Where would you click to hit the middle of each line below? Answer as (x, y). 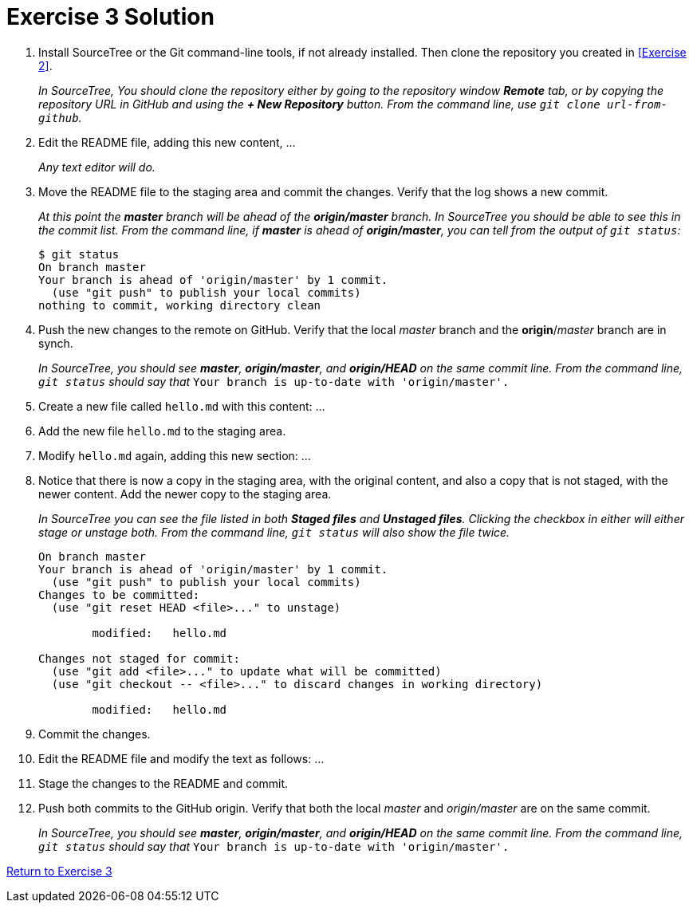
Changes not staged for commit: (139, 658)
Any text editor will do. (97, 167)
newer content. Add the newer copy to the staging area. (185, 494)
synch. (56, 343)
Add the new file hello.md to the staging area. (162, 431)
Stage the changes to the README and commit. (163, 783)
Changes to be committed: (119, 594)
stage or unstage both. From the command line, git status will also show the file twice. (274, 532)
